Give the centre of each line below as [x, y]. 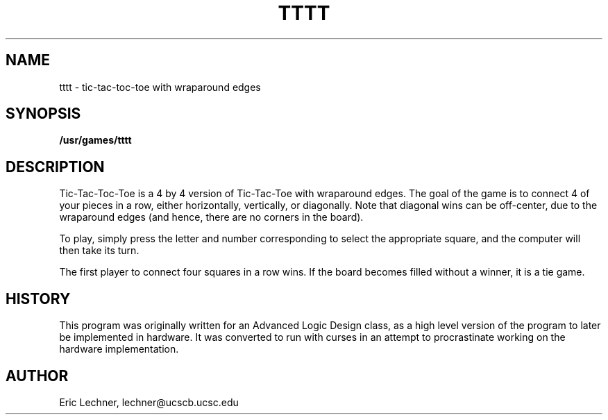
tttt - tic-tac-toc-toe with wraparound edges [160, 87]
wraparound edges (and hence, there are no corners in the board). [211, 217]
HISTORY [38, 299]
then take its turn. [99, 251]
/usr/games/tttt [95, 140]
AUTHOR [37, 376]
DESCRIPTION [55, 167]
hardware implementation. [119, 349]
